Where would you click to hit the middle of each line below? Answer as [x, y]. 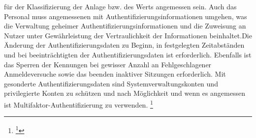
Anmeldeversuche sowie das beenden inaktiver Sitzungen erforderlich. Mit [115, 74]
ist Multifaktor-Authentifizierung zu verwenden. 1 [79, 104]
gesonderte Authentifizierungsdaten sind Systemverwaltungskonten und [111, 83]
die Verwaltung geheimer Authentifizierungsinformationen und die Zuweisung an [125, 26]
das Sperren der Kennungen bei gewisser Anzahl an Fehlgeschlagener [108, 64]
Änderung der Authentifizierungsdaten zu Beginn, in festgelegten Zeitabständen [124, 45]
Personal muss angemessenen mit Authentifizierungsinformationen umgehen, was [126, 16]
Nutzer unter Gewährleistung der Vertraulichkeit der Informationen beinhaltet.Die [128, 35]
